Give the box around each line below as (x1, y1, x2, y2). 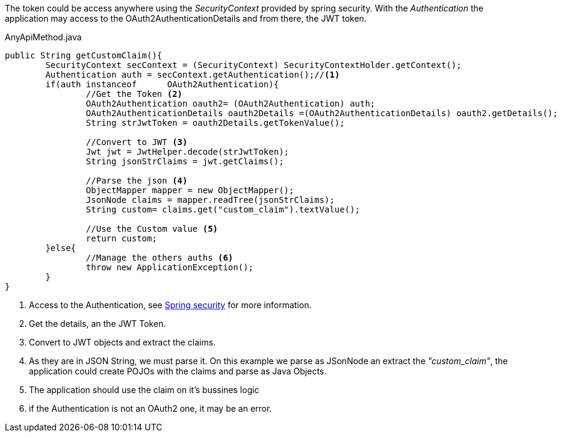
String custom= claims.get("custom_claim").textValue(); (85, 205, 361, 214)
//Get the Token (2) (85, 89, 183, 99)
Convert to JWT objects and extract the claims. (29, 337, 216, 347)
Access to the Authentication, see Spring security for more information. (29, 300, 312, 310)
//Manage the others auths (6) (85, 253, 234, 262)
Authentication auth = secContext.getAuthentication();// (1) (45, 70, 340, 79)
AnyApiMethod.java (5, 32, 82, 42)
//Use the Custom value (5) (85, 224, 219, 234)
